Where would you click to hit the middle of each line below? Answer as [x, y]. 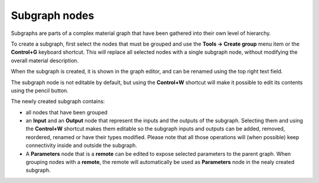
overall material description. [45, 60]
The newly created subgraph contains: [58, 101]
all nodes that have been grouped [66, 112]
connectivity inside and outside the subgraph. [82, 146]
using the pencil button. [40, 90]
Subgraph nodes [53, 15]
